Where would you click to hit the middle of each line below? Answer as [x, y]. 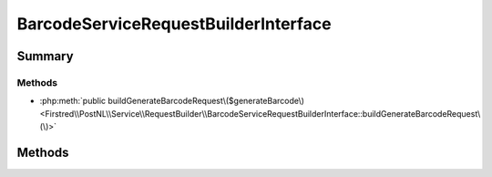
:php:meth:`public [73, 101]
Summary [45, 56]
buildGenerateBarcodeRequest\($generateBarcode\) [206, 101]
